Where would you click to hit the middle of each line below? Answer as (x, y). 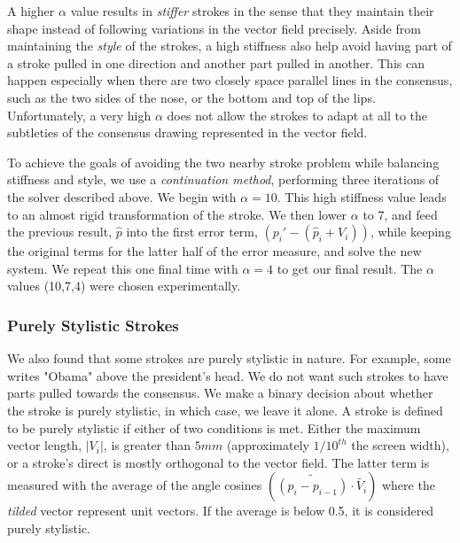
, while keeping (410, 232)
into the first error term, (192, 232)
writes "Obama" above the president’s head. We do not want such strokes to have (228, 375)
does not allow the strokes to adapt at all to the (297, 115)
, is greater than (147, 445)
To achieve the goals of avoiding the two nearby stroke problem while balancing (223, 162)
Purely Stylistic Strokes (93, 325)
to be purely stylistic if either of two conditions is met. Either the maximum (214, 427)
